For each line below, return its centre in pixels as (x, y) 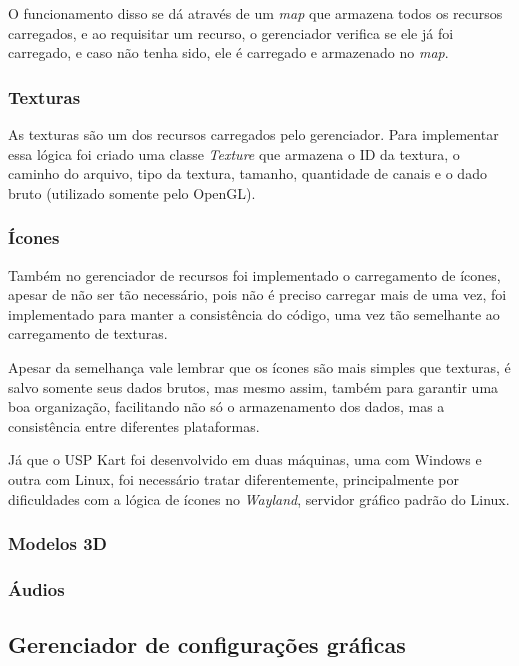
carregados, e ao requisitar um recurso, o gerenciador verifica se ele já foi (231, 32)
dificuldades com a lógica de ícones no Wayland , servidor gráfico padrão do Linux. (259, 498)
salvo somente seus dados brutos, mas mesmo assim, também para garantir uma (253, 386)
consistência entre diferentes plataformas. (134, 425)
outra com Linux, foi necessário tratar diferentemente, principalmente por (233, 478)
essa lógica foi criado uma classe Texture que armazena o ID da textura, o (234, 153)
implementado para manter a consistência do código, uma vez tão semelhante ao (254, 313)
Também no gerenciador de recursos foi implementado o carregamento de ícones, (254, 274)
